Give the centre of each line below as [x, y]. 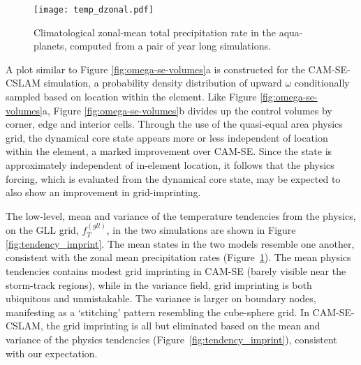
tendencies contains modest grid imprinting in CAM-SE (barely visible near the [176, 270]
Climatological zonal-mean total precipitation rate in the [155, 32]
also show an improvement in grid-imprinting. [103, 192]
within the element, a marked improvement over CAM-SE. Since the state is [169, 151]
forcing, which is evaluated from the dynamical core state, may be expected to [173, 178]
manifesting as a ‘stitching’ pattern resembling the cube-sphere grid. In [157, 312]
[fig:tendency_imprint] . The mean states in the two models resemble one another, [180, 243]
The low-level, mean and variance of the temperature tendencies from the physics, [181, 215]
